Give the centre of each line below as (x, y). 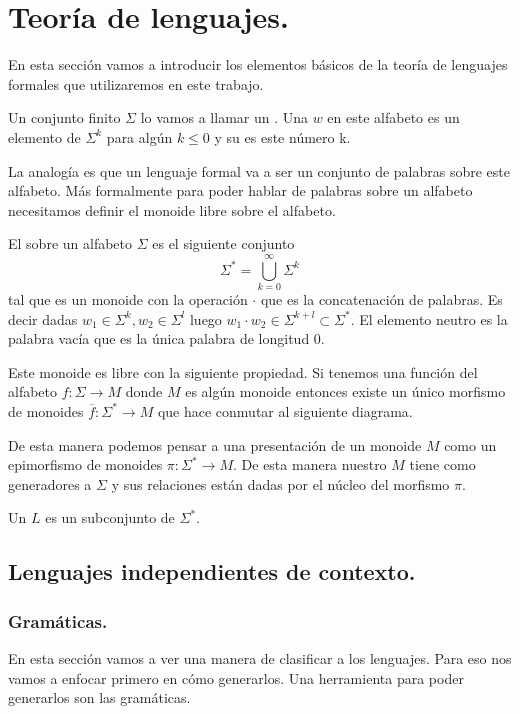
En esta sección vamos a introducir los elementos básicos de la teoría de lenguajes (258, 64)
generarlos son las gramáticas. (99, 697)
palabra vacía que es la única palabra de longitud (159, 338)
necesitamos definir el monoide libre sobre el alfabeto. (172, 209)
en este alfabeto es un (393, 117)
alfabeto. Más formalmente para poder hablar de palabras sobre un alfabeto (240, 190)
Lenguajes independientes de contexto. (212, 571)
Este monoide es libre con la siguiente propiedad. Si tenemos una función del (243, 371)
